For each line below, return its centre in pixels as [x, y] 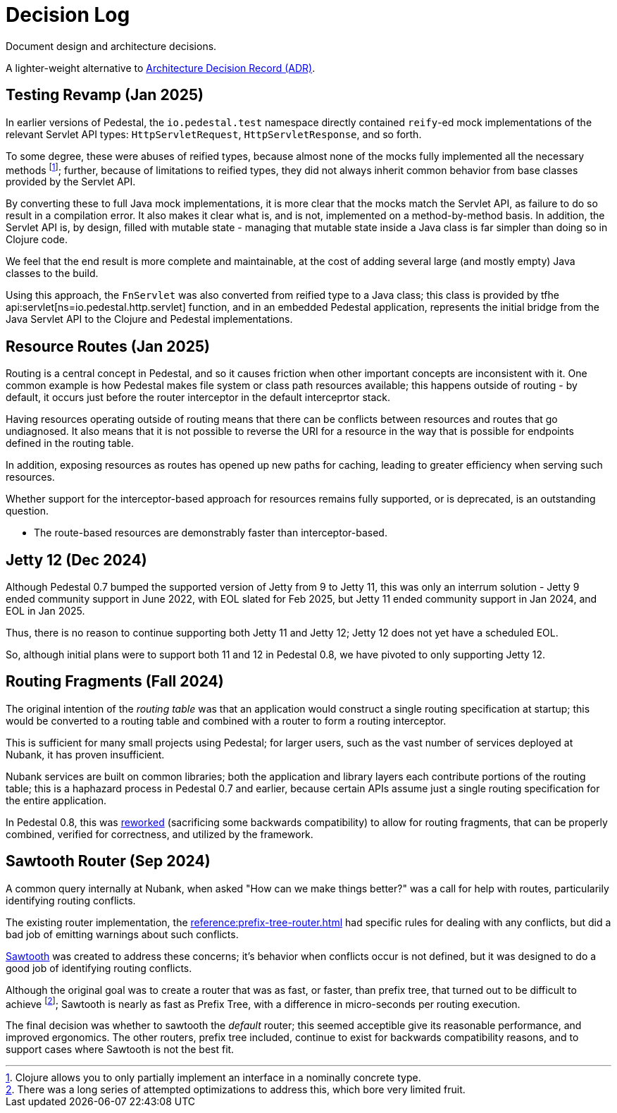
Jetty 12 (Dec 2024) [76, 560]
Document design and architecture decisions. [111, 46]
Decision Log [68, 15]
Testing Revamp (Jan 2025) [105, 95]
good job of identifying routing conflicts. [99, 968]
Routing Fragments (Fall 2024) [115, 682]
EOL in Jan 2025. [45, 610]
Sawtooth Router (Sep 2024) [108, 861]
